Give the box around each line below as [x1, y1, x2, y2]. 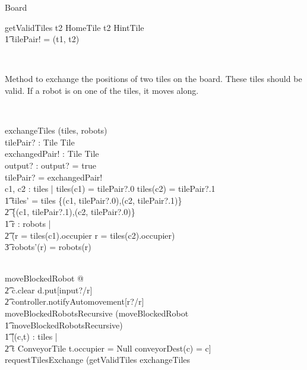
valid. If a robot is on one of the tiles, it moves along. [5, 84, 199, 96]
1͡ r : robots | [5, 217, 51, 229]
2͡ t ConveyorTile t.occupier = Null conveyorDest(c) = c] [5, 341, 211, 354]
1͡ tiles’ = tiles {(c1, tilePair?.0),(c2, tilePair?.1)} [5, 194, 182, 206]
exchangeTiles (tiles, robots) [5, 124, 107, 137]
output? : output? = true [5, 159, 97, 171]
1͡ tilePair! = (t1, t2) [5, 33, 80, 45]
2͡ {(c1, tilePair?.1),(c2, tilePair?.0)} [5, 205, 135, 218]
